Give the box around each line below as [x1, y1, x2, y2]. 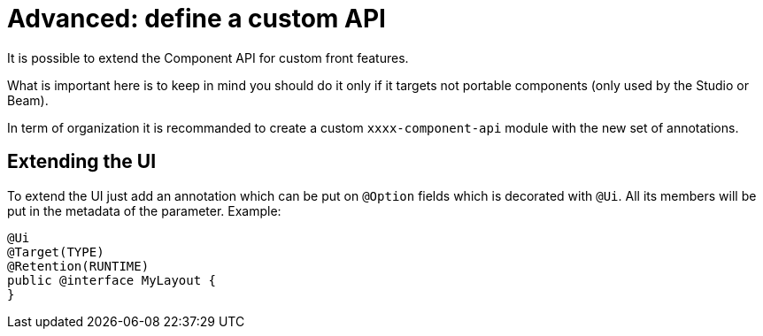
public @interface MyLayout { [7, 272, 217, 287]
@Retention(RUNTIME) [7, 258, 150, 273]
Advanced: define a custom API [7, 4, 386, 34]
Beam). [7, 92, 49, 108]
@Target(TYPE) [7, 244, 104, 259]
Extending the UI [7, 150, 157, 173]
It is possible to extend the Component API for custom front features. [7, 50, 409, 65]
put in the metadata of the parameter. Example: [7, 202, 281, 218]
